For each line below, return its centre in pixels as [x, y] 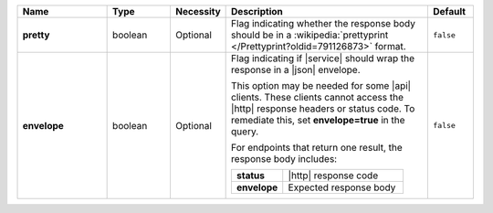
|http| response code [333, 176]
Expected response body [342, 187]
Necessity [198, 11]
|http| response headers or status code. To [323, 108]
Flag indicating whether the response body [323, 23]
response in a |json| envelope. [296, 70]
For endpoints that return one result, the [317, 148]
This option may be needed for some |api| [321, 85]
